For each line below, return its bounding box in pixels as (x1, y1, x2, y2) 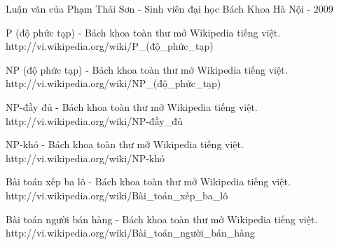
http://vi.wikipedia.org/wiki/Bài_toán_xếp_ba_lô (6, 187, 228, 202)
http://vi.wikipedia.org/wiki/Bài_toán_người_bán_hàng (6, 225, 255, 240)
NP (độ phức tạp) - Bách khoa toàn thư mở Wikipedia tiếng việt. (6, 62, 288, 77)
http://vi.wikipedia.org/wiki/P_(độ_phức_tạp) (6, 39, 214, 53)
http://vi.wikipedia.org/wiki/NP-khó (6, 150, 165, 165)
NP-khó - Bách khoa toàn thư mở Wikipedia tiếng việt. (6, 137, 244, 152)
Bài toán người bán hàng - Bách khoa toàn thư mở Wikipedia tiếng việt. (6, 211, 318, 226)
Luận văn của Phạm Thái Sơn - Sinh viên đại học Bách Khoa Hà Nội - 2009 (6, 1, 333, 15)
